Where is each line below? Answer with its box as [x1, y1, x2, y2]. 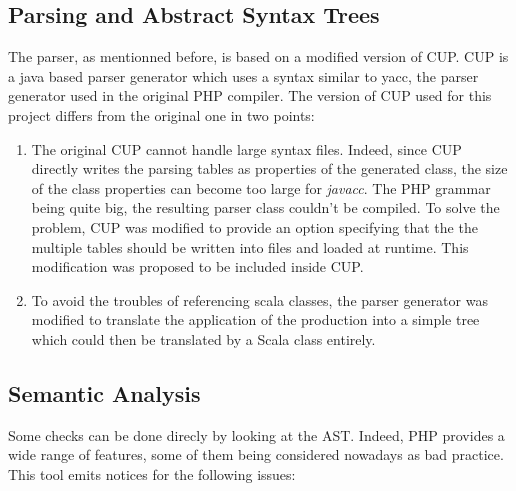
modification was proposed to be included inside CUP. [31, 256, 364, 277]
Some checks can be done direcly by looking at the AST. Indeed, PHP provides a [8, 424, 505, 445]
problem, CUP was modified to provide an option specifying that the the [31, 216, 478, 237]
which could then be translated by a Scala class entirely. [31, 328, 376, 349]
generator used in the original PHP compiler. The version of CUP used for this [8, 85, 492, 106]
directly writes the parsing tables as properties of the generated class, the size [31, 158, 508, 179]
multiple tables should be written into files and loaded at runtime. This [31, 236, 469, 257]
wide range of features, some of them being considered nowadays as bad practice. [8, 444, 504, 465]
